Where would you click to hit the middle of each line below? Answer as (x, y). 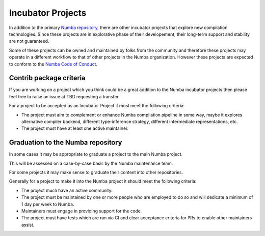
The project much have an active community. (67, 190)
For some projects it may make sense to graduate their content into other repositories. (96, 173)
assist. (28, 225)
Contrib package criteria (47, 78)
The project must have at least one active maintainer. (75, 128)
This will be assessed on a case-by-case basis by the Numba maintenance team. (91, 163)
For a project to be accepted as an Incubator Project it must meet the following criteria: (97, 106)
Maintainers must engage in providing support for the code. (82, 211)
